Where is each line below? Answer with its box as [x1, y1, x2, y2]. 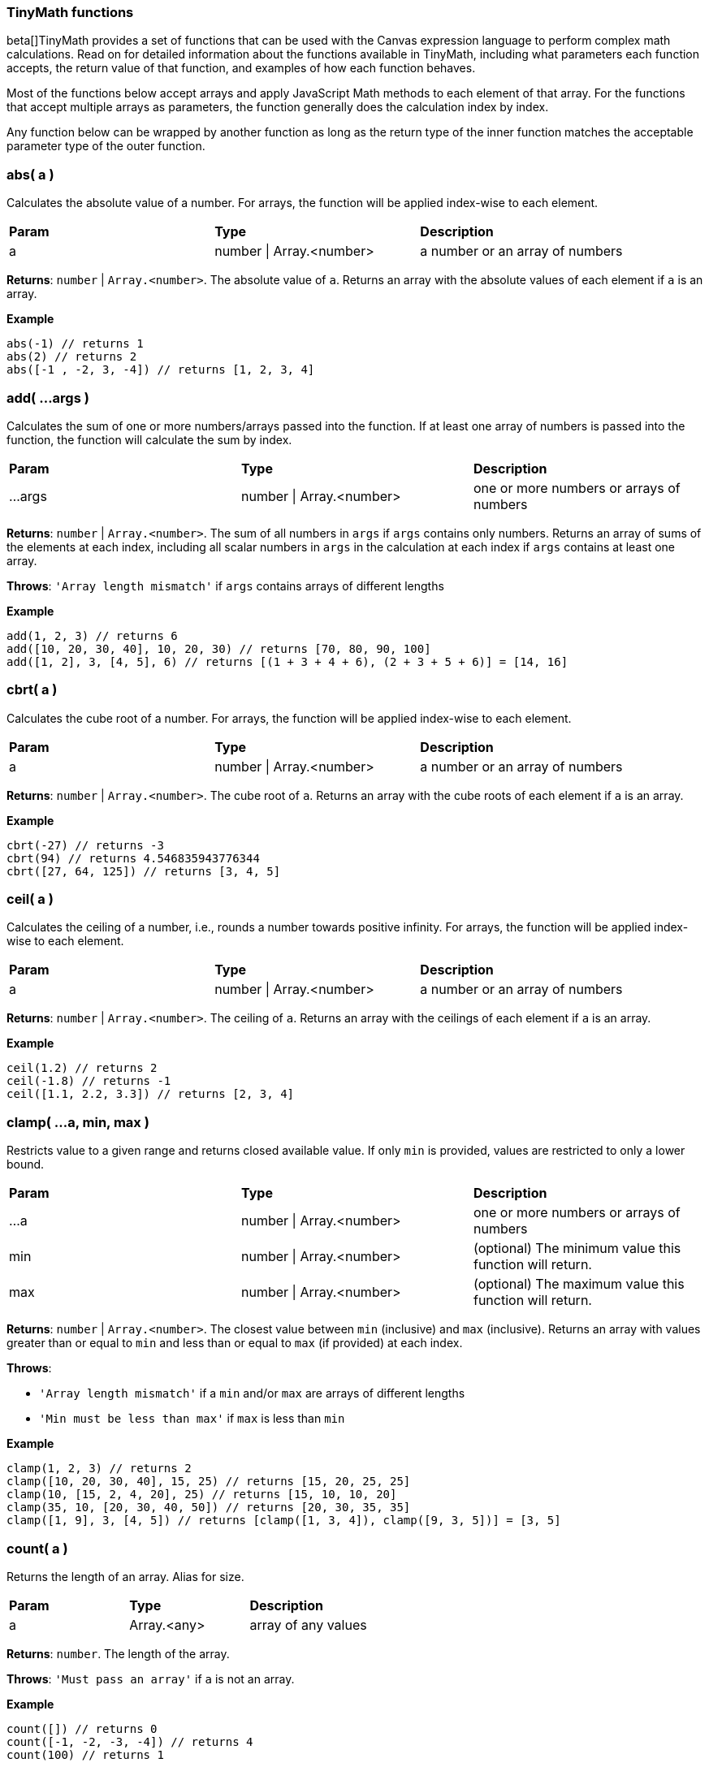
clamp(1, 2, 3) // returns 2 [6, 1462, 192, 1475]
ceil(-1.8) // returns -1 [6, 1074, 171, 1088]
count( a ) [6, 1540, 68, 1557]
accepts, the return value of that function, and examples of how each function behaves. [6, 61, 476, 76]
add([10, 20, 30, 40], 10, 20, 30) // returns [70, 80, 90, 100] [6, 642, 431, 655]
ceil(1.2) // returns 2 [6, 1061, 158, 1075]
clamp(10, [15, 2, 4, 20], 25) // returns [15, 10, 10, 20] [6, 1488, 397, 1501]
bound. [6, 1157, 45, 1172]
